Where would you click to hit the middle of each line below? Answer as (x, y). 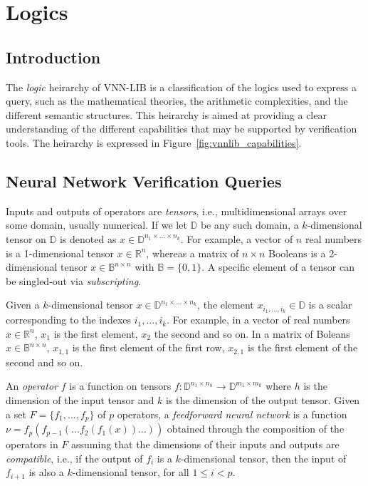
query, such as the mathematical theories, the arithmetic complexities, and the (177, 101)
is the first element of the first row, (148, 347)
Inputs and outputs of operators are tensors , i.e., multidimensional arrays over (177, 211)
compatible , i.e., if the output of (74, 458)
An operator (32, 386)
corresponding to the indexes (69, 320)
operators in (32, 444)
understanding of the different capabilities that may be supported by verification (182, 129)
